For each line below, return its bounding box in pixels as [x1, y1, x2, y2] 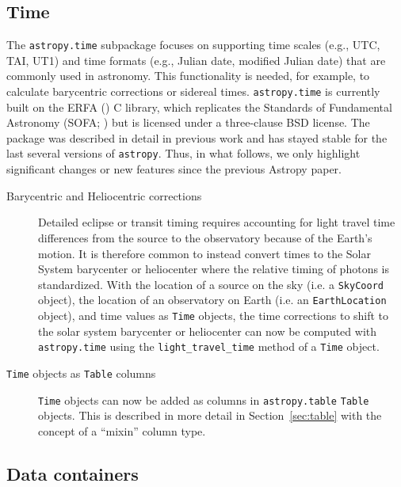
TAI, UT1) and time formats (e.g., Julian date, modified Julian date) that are [6, 51, 386, 68]
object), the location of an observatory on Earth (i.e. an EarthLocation [38, 291, 387, 308]
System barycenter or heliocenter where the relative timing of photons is [38, 261, 390, 277]
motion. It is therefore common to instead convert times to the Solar [38, 245, 371, 261]
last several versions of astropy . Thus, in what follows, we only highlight [6, 145, 361, 162]
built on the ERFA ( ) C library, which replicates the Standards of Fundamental [6, 98, 392, 115]
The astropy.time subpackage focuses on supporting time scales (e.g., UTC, [6, 36, 380, 53]
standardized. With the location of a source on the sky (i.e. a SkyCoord [38, 276, 384, 292]
